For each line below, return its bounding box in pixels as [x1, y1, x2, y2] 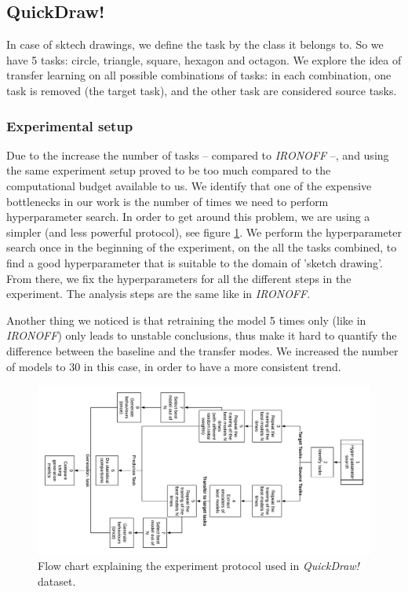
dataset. [38, 573, 76, 590]
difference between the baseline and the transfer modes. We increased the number [6, 342, 399, 359]
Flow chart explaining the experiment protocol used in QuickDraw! [38, 557, 359, 574]
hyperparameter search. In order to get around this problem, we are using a [6, 208, 370, 225]
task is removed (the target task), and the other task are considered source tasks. [6, 82, 397, 98]
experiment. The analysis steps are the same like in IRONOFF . [6, 285, 311, 302]
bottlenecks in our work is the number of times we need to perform [6, 193, 329, 209]
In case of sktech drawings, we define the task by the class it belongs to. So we [6, 36, 384, 53]
